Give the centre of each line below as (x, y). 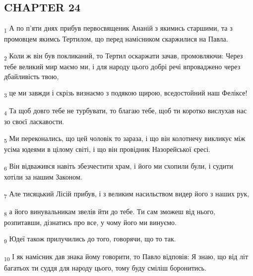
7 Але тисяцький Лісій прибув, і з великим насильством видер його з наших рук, (127, 194)
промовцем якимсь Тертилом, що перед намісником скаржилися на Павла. (116, 39)
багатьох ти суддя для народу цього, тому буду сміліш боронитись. (105, 267)
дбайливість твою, (32, 76)
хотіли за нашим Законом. (43, 176)
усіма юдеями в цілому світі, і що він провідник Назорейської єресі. (107, 149)
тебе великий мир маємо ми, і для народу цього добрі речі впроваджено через (122, 67)
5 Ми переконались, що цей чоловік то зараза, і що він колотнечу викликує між (125, 139)
